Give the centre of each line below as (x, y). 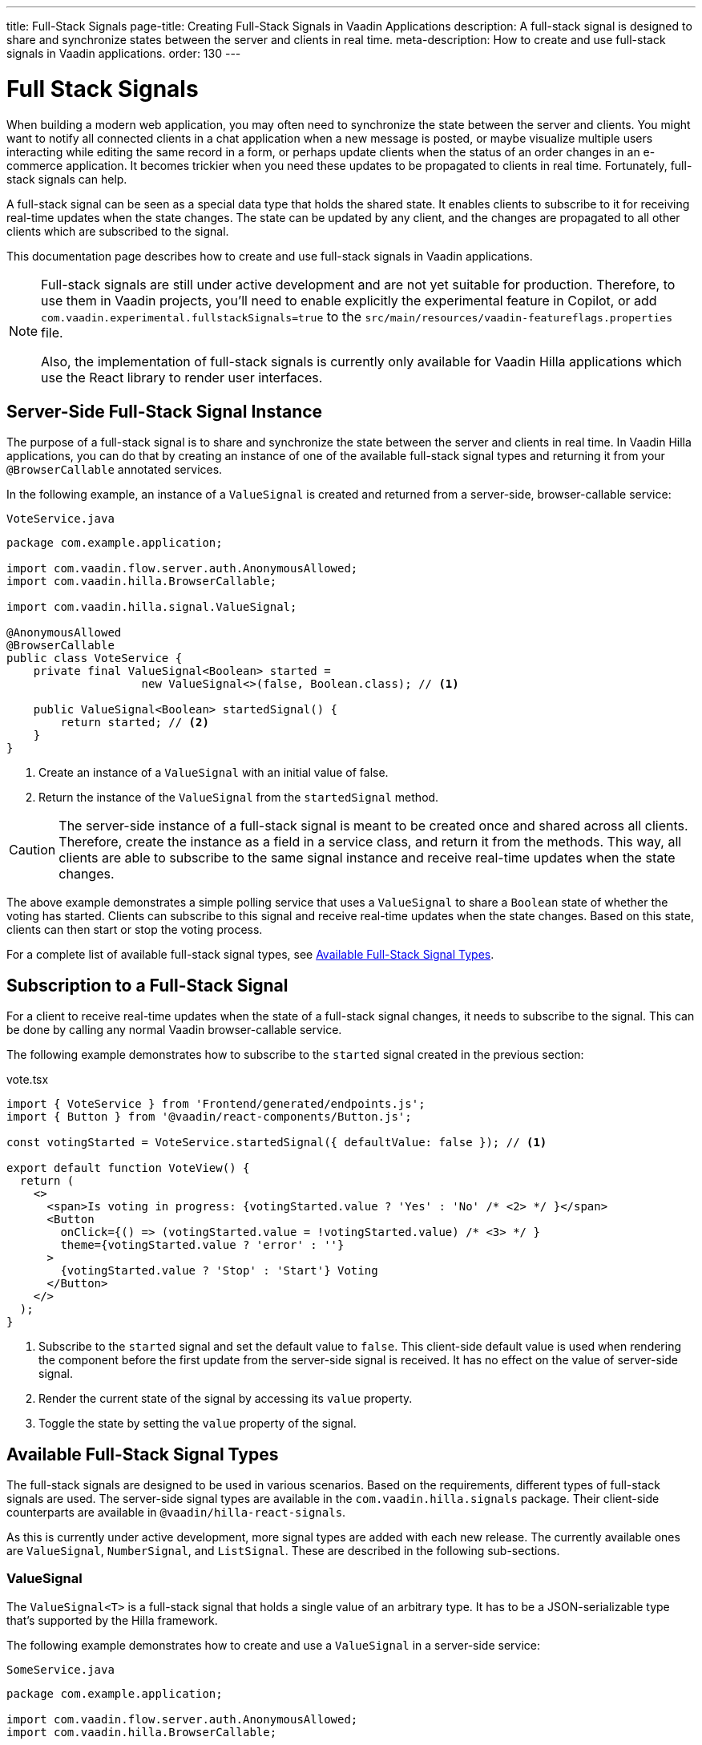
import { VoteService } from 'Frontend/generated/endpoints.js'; (216, 1104)
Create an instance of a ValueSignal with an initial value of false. (214, 773)
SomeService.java (61, 1669)
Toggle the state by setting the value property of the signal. (198, 1424)
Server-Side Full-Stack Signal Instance (165, 411)
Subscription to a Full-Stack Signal (147, 985)
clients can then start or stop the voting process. (135, 930)
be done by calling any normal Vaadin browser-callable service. (174, 1030)
